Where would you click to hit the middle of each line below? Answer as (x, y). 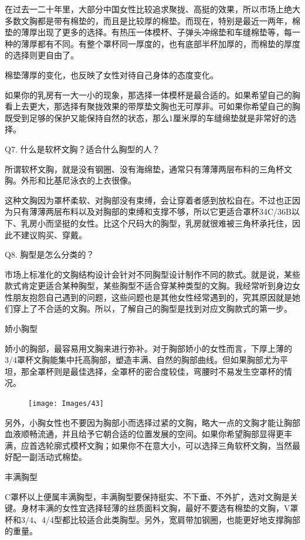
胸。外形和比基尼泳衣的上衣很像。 (70, 180)
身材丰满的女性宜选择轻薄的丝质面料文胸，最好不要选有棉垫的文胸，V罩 (160, 508)
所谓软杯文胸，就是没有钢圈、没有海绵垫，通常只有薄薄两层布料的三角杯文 (148, 169)
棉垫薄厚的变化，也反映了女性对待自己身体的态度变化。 (111, 74)
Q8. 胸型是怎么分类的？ (50, 254)
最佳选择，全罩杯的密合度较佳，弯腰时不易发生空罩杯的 (177, 371)
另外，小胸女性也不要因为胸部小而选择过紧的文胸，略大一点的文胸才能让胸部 (152, 422)
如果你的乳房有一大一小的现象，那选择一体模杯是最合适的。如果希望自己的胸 (152, 94)
